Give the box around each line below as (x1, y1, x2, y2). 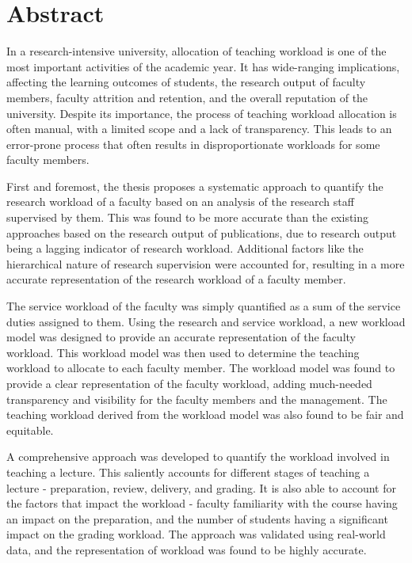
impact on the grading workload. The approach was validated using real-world (6, 526, 386, 542)
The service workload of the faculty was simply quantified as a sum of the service (6, 298, 401, 314)
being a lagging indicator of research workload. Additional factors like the (6, 240, 364, 257)
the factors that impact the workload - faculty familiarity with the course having (6, 495, 398, 512)
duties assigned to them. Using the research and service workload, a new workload (6, 313, 406, 329)
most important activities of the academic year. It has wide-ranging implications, (6, 58, 400, 74)
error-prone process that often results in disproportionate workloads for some (6, 135, 380, 152)
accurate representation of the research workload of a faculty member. (6, 271, 346, 287)
